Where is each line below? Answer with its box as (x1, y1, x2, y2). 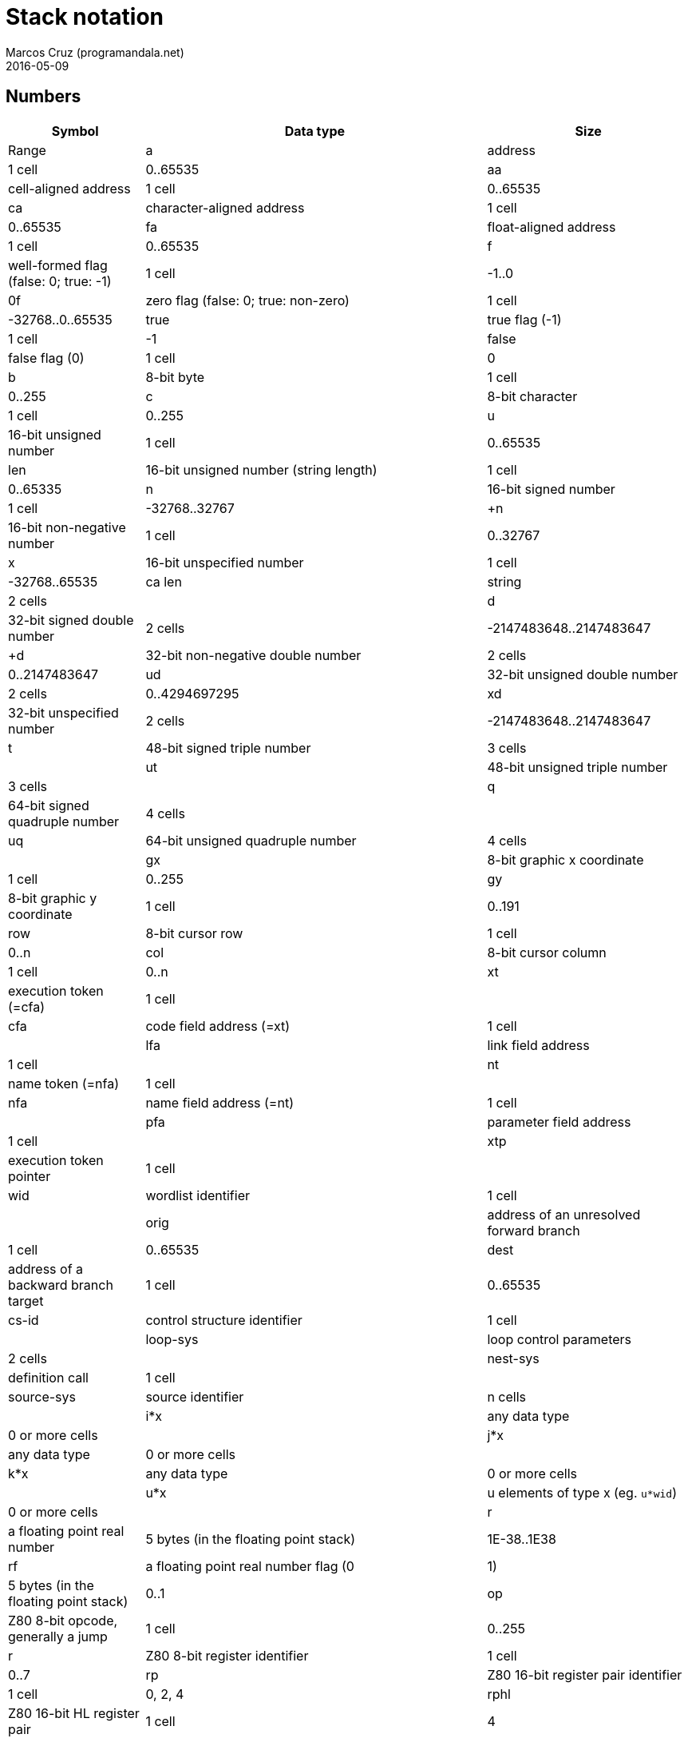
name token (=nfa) (8, 1075, 120, 1092)
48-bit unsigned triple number (487, 758, 668, 775)
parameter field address (487, 1113, 631, 1130)
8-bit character (487, 388, 578, 404)
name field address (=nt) (145, 1094, 294, 1111)
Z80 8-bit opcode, (8, 1612, 118, 1629)
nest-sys (487, 1350, 540, 1366)
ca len (145, 573, 182, 590)
